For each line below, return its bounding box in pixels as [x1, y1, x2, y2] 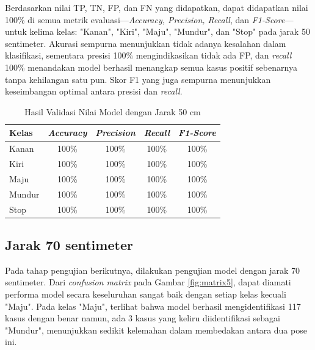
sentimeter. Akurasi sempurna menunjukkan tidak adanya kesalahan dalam [5, 37, 286, 49]
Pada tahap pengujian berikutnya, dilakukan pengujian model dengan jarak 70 [5, 263, 300, 276]
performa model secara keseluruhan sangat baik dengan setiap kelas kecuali [5, 288, 286, 301]
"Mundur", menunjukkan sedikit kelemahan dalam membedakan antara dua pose [5, 323, 307, 336]
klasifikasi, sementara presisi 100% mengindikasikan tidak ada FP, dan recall [5, 49, 292, 62]
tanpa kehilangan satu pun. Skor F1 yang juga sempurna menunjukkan [5, 73, 271, 85]
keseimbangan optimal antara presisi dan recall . [5, 85, 183, 98]
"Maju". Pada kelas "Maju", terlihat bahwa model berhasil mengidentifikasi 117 [5, 299, 301, 312]
